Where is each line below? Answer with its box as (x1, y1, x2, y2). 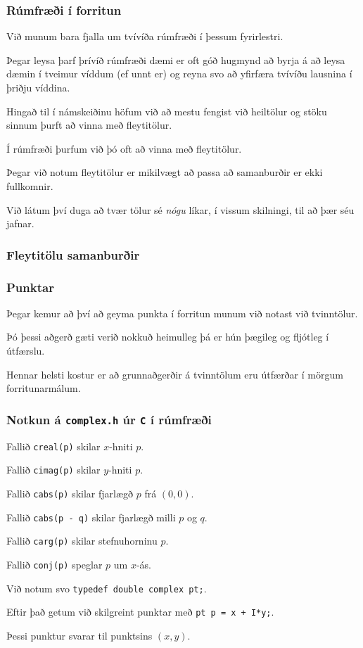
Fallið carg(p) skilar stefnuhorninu (6, 533, 158, 548)
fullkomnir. (6, 178, 53, 193)
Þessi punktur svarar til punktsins (6, 628, 153, 642)
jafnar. (6, 216, 34, 231)
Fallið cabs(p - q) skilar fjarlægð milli (6, 509, 176, 524)
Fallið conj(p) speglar (6, 557, 103, 571)
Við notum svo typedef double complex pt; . (6, 580, 207, 595)
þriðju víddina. (6, 80, 70, 94)
